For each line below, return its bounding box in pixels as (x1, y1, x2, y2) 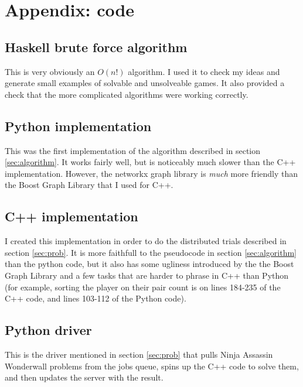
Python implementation (5, 117, 152, 135)
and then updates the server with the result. (5, 371, 164, 383)
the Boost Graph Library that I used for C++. (5, 179, 173, 191)
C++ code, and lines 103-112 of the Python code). (5, 292, 186, 304)
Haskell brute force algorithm (5, 37, 188, 56)
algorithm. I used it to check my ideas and (128, 65, 280, 77)
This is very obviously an (5, 65, 95, 77)
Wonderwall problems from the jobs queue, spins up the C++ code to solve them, (5, 359, 299, 372)
